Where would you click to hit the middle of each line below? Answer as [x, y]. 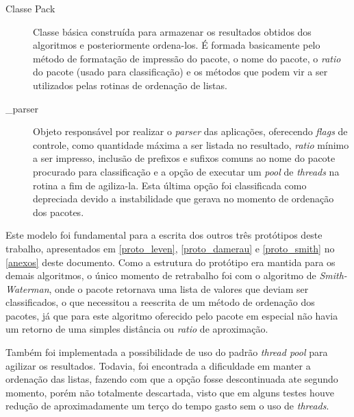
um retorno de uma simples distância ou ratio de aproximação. [137, 329]
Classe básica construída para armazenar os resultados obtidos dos [172, 31]
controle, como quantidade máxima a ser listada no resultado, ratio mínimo [191, 144]
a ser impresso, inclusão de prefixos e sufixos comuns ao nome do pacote [184, 158]
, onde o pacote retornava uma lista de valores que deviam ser [179, 288]
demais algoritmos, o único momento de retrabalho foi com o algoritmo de [161, 275]
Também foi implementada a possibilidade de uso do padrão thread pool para [167, 352]
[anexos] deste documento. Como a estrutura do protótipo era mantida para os [170, 262]
